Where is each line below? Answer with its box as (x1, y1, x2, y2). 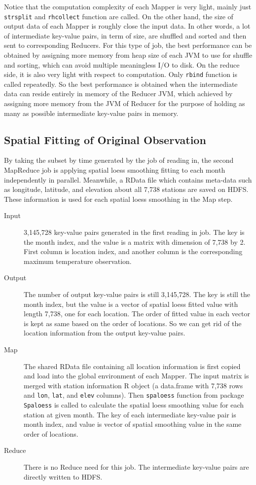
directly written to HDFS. (24, 471, 103, 482)
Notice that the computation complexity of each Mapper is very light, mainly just (4, 1, 252, 11)
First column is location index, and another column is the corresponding (24, 246, 243, 257)
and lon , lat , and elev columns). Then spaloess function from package (24, 390, 244, 400)
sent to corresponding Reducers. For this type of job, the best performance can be (4, 40, 252, 50)
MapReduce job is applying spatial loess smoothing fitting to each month (4, 165, 225, 175)
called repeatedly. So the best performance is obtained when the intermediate (4, 78, 238, 89)
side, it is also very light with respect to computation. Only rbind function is (4, 69, 237, 79)
